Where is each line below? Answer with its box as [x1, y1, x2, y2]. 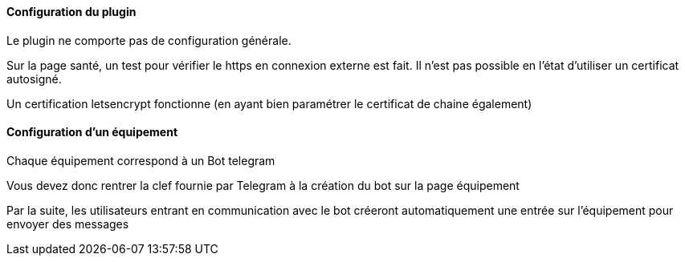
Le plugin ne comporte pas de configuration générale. [6, 33, 292, 47]
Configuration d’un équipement [6, 125, 178, 139]
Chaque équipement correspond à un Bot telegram [6, 153, 275, 167]
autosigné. [6, 71, 62, 86]
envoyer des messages [6, 216, 129, 231]
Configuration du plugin [6, 5, 137, 18]
